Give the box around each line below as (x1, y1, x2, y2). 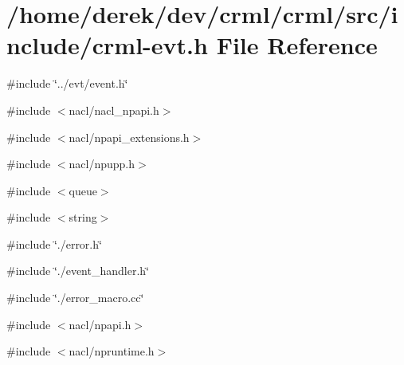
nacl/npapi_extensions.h (69, 128, 190, 145)
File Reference (216, 29, 378, 61)
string (69, 209, 97, 226)
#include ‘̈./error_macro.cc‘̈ (6, 289, 144, 306)
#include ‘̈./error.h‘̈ (6, 235, 102, 252)
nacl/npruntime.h (69, 343, 155, 359)
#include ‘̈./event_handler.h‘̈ (6, 262, 149, 279)
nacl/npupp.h (69, 155, 135, 172)
